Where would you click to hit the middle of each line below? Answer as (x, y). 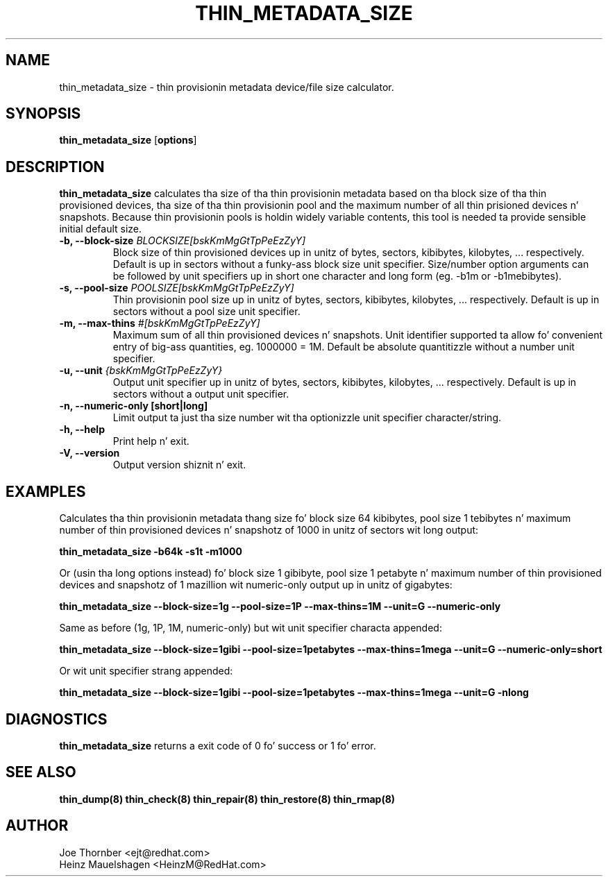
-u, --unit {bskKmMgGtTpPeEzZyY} (141, 371)
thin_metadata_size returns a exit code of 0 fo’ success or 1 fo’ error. (218, 745)
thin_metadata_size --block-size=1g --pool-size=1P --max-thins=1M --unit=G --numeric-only (280, 607)
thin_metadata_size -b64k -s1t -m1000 (151, 552)
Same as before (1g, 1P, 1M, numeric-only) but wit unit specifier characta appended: (251, 628)
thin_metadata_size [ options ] (128, 140)
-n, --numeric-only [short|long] (134, 406)
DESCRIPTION (55, 167)
